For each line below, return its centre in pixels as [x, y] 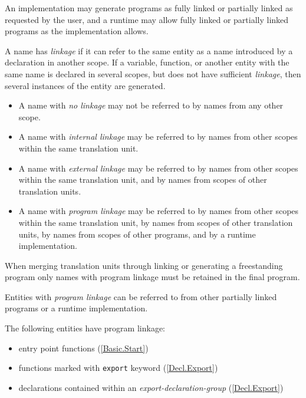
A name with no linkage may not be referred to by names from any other [151, 105]
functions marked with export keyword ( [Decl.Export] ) [118, 368]
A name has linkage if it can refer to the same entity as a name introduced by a [149, 50]
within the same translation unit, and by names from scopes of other [143, 180]
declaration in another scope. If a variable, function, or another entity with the [147, 62]
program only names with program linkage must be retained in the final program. [152, 277]
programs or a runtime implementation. [76, 308]
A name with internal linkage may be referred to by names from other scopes [158, 136]
